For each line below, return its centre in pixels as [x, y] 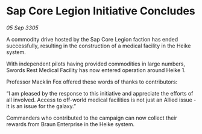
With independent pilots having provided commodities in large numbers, [96, 64]
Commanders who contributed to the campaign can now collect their [92, 118]
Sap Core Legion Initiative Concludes [101, 11]
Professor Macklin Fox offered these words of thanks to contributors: [92, 82]
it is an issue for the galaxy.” [41, 106]
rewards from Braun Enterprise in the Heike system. [70, 124]
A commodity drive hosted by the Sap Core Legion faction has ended [92, 39]
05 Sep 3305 [22, 28]
